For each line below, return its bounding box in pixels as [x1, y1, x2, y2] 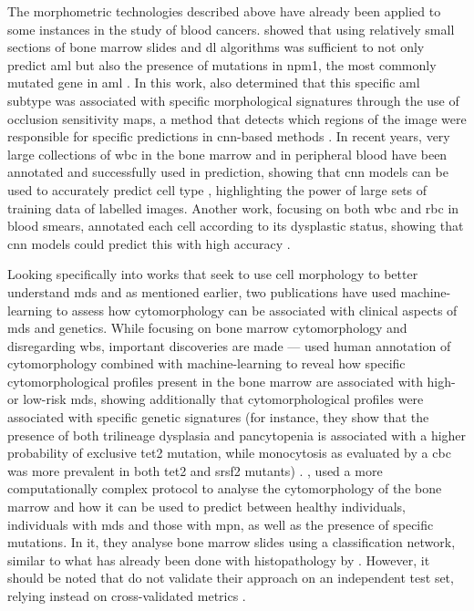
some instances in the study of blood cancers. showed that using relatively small [7, 19, 455, 38]
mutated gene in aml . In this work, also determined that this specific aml [7, 73, 420, 92]
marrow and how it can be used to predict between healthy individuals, [7, 497, 407, 516]
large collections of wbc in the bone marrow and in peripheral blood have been [7, 144, 448, 163]
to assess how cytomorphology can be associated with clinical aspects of [56, 300, 458, 319]
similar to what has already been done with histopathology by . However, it [7, 550, 430, 569]
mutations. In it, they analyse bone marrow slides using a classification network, [7, 533, 456, 552]
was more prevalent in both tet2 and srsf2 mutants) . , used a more [7, 461, 383, 480]
